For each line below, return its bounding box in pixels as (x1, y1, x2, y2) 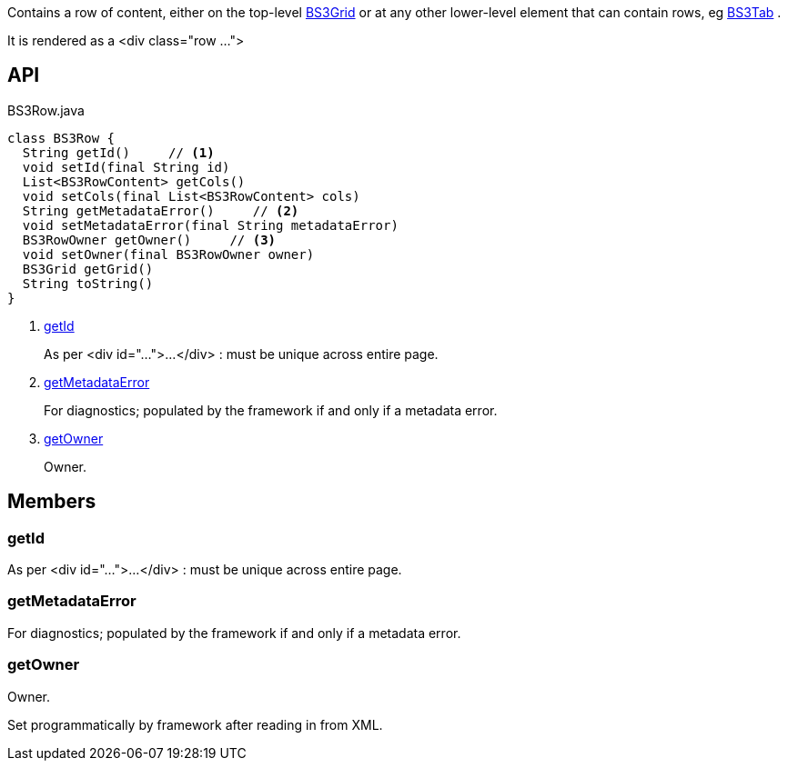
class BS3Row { (7, 130, 116, 145)
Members (7, 490, 96, 514)
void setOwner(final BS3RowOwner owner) (22, 246, 315, 262)
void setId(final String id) (22, 159, 230, 175)
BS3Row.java (7, 102, 85, 118)
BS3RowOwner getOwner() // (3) (22, 232, 277, 247)
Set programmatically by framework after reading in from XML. (7, 716, 383, 733)
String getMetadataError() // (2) (22, 203, 299, 218)
